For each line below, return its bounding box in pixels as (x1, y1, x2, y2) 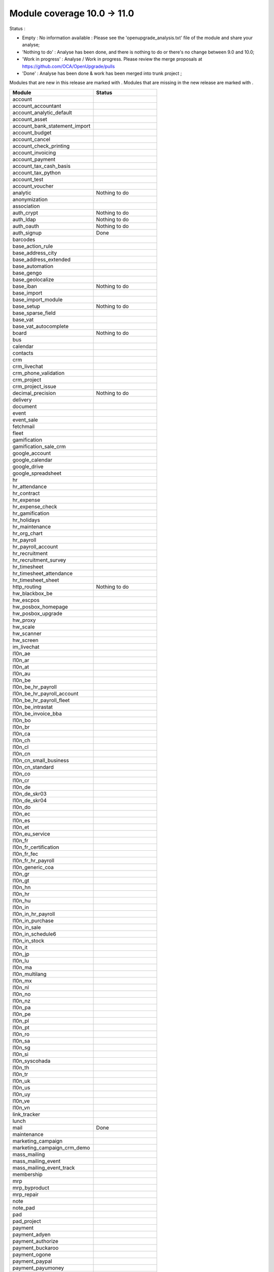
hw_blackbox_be (12, 590, 53, 597)
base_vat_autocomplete (12, 323, 69, 330)
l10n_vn (12, 1104, 30, 1111)
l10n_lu (12, 957, 29, 964)
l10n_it (12, 944, 28, 951)
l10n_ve (12, 1097, 30, 1104)
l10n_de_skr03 (12, 790, 47, 797)
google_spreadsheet (12, 470, 62, 477)
